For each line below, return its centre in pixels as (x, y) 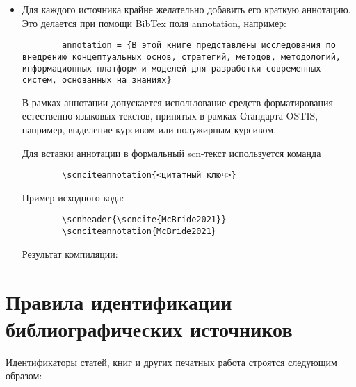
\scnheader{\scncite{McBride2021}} (144, 220)
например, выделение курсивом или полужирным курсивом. (149, 129)
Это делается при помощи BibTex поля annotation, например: (154, 23)
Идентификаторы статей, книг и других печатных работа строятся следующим (171, 362)
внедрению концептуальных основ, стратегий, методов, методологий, (181, 57)
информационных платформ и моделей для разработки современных (171, 68)
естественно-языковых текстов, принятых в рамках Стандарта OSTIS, (170, 116)
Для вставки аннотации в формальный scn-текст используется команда (171, 153)
